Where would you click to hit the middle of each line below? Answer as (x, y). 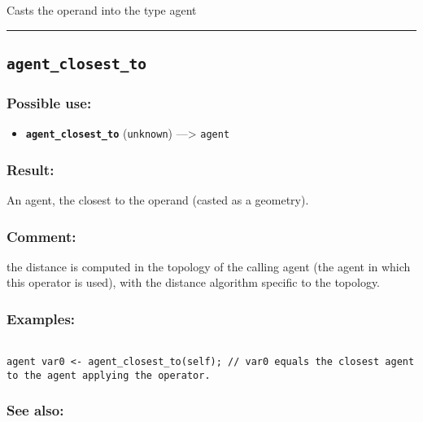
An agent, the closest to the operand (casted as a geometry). (158, 200)
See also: (35, 410)
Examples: (41, 318)
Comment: (41, 236)
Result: (31, 169)
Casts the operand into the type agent (102, 10)
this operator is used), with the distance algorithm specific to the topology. (194, 282)
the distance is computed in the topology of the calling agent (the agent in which (209, 266)
